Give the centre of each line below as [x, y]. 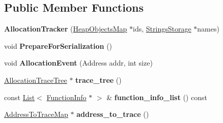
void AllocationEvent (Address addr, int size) [78, 63]
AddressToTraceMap [36, 114]
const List [20, 97]
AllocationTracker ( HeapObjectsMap [66, 29]
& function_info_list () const [157, 97]
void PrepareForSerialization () [58, 45]
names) [208, 29]
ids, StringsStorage [162, 29]
